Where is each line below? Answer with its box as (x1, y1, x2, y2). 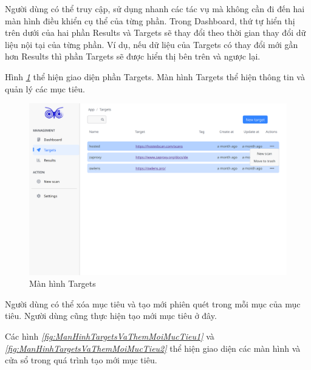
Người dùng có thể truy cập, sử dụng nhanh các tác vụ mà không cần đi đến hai (5, 2, 305, 15)
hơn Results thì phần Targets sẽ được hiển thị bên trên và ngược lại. (5, 50, 261, 63)
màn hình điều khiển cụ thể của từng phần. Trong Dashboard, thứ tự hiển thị (5, 14, 295, 27)
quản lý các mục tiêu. (5, 82, 85, 95)
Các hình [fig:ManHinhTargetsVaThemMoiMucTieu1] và (5, 329, 214, 342)
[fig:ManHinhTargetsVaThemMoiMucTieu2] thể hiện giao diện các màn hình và (5, 341, 301, 354)
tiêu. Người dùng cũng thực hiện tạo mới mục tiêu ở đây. (5, 309, 217, 322)
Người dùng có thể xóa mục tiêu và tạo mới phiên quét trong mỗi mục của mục (5, 297, 301, 310)
